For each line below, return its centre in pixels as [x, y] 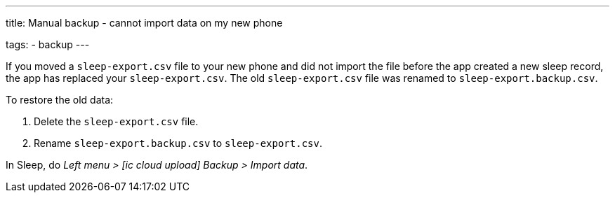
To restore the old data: [60, 100]
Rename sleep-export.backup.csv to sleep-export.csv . [178, 143]
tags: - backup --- [48, 44]
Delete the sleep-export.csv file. [116, 121]
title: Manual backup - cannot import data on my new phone [144, 23]
